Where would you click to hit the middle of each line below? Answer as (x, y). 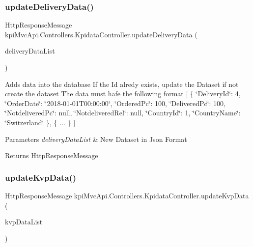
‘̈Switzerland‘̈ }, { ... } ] (40, 122)
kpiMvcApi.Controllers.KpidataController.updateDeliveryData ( (101, 34)
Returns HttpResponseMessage (52, 155)
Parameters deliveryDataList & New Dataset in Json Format (96, 139)
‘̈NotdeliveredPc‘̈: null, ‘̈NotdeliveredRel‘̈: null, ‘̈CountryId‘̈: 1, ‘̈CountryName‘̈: (123, 113)
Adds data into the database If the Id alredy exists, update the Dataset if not (122, 84)
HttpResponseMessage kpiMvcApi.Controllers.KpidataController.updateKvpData (127, 195)
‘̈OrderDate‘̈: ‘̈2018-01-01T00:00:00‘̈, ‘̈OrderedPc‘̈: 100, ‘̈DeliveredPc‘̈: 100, (115, 103)
